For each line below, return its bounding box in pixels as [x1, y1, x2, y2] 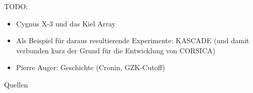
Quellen [4, 79, 28, 89]
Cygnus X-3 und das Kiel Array [16, 18, 116, 28]
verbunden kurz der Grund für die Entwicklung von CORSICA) [16, 45, 216, 55]
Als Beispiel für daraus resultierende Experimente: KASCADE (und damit [16, 35, 249, 46]
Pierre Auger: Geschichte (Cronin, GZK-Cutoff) [16, 62, 165, 73]
